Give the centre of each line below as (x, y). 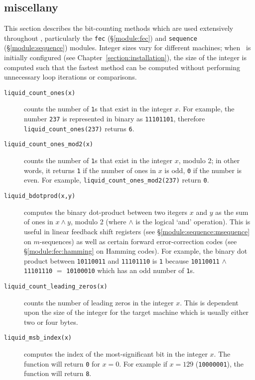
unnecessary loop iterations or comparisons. (70, 77)
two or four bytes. (51, 322)
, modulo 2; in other (209, 160)
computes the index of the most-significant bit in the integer (116, 354)
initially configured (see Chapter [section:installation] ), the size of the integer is (126, 57)
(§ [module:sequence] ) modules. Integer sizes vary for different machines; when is (127, 47)
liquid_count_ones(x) (40, 93)
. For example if (143, 363)
